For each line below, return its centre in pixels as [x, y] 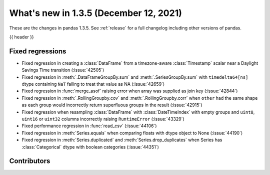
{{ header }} [22, 37]
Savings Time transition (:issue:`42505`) [63, 70]
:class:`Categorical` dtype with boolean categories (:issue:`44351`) [90, 147]
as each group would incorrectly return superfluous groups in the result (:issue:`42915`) [112, 105]
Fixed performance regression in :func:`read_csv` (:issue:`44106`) [89, 126]
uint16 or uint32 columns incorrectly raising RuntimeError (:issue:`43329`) [103, 119]
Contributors [30, 161]
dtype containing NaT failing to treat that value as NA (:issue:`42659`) [93, 84]
